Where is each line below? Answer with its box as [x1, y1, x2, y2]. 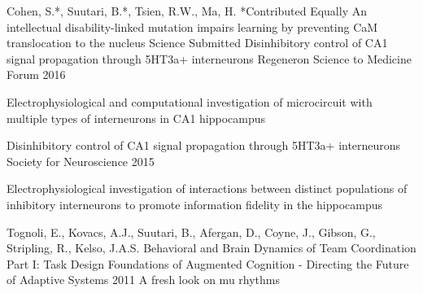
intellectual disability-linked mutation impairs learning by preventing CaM [7, 18, 378, 35]
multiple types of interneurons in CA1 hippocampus [7, 109, 266, 126]
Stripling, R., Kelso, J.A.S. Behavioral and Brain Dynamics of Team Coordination [7, 239, 416, 256]
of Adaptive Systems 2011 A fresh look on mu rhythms [7, 271, 281, 288]
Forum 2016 [7, 66, 66, 83]
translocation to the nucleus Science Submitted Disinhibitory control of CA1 [7, 34, 388, 51]
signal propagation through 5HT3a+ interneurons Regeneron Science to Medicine [7, 50, 412, 67]
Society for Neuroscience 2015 [7, 152, 155, 169]
